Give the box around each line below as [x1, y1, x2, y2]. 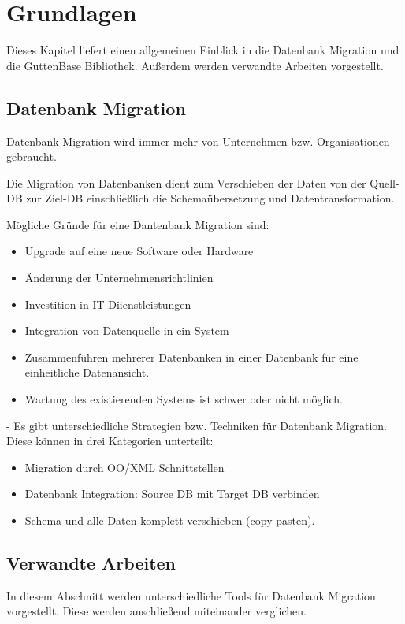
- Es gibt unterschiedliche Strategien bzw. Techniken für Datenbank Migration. [6, 417, 387, 433]
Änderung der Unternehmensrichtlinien [24, 269, 214, 286]
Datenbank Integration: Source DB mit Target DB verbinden [24, 485, 320, 502]
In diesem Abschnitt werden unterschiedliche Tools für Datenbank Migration [6, 587, 376, 604]
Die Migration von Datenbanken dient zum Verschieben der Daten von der [6, 174, 366, 191]
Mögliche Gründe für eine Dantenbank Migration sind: [6, 216, 269, 232]
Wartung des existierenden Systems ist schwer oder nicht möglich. [24, 391, 343, 407]
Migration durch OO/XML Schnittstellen [24, 459, 225, 475]
